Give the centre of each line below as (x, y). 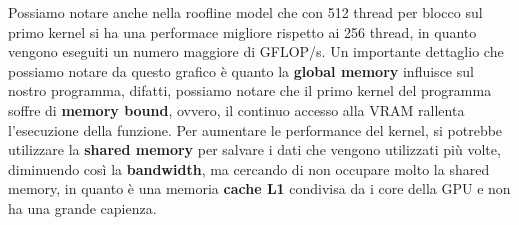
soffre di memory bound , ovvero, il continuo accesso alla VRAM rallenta (236, 109)
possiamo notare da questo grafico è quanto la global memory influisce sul (241, 70)
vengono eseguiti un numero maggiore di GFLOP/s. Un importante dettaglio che (256, 51)
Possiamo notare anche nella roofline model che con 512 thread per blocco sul (245, 12)
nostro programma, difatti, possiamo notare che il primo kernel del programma (250, 90)
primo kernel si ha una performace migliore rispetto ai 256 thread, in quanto (242, 31)
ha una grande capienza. (82, 207)
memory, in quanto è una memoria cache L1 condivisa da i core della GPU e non (259, 188)
